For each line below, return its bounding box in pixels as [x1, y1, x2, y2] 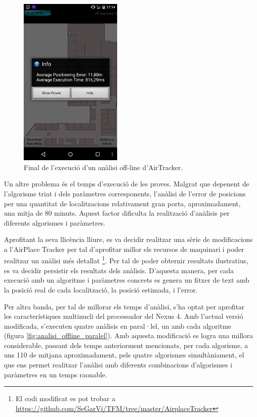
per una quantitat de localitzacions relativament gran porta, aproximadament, [4, 198, 241, 208]
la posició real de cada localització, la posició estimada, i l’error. [4, 284, 198, 295]
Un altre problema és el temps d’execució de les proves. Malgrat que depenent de [4, 179, 250, 189]
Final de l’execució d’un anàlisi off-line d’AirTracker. [24, 162, 183, 172]
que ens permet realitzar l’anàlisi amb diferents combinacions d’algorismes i [4, 359, 232, 370]
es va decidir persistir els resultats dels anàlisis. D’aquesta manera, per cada [4, 265, 234, 275]
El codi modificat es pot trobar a [15, 393, 116, 404]
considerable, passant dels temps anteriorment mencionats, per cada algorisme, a [4, 340, 248, 350]
